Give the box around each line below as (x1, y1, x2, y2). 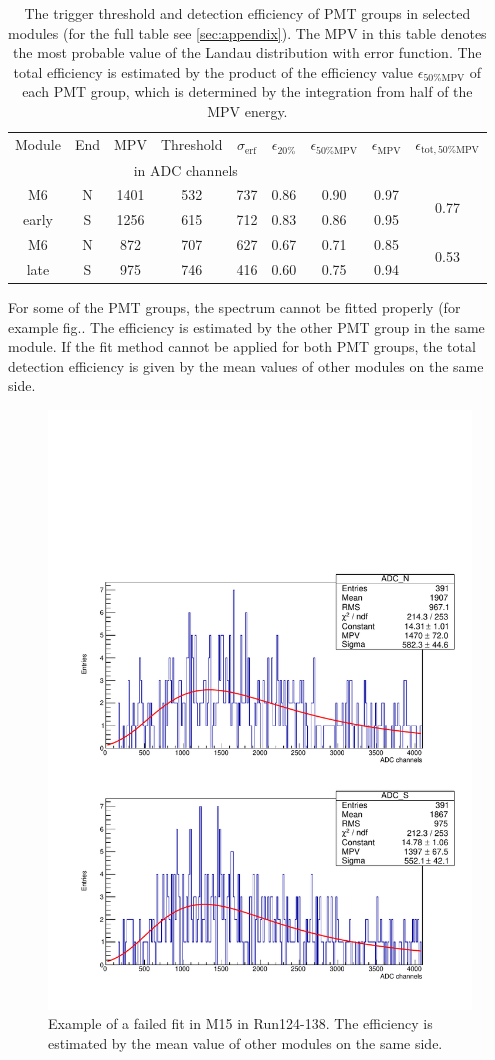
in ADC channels (133, 159, 238, 180)
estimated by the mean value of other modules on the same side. (48, 1033, 443, 1054)
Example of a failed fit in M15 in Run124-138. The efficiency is (48, 1013, 433, 1034)
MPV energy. (207, 100, 288, 121)
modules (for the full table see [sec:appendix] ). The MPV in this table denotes (8, 22, 487, 43)
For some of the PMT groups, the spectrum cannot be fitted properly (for (8, 296, 461, 317)
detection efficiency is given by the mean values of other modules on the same (8, 355, 484, 376)
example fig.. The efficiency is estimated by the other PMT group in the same (8, 316, 485, 337)
